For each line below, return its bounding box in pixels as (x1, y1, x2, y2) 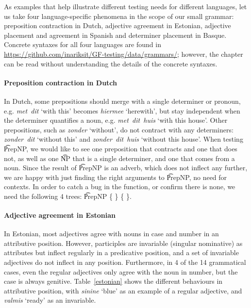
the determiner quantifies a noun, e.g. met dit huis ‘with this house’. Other (4, 115, 228, 125)
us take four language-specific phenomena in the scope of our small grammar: (4, 11, 234, 21)
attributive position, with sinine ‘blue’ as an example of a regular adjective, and (4, 285, 242, 295)
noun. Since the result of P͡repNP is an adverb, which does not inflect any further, (4, 162, 248, 173)
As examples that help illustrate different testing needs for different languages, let (4, 1, 247, 11)
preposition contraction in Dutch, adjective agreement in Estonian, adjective (4, 20, 231, 31)
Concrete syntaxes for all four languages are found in (4, 39, 161, 49)
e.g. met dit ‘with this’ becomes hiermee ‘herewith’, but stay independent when (4, 105, 240, 115)
